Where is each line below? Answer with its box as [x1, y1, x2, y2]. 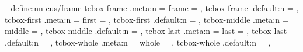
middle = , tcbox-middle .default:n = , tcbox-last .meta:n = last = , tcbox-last [5, 25, 287, 37]
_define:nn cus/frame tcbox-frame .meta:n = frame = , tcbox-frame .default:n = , [5, 2, 299, 13]
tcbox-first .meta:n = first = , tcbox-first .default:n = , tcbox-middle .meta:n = [5, 13, 289, 25]
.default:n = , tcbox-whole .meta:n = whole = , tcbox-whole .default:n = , [5, 36, 271, 48]
